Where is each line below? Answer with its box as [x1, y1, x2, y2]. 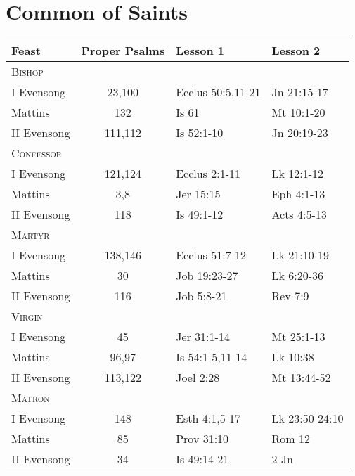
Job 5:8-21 [176, 288, 227, 304]
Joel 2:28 [176, 369, 220, 386]
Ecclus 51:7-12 [176, 247, 247, 264]
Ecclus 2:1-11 [176, 165, 241, 182]
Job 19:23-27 [176, 267, 238, 284]
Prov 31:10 [176, 430, 229, 447]
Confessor [11, 145, 62, 162]
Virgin [11, 308, 43, 325]
